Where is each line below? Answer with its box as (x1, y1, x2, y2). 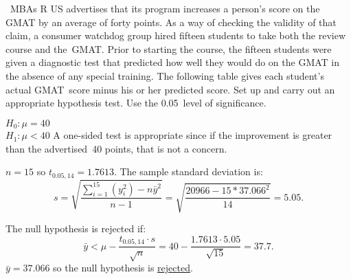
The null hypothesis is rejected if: (5, 221, 146, 236)
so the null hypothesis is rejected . (53, 260, 193, 275)
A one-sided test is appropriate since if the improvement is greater (53, 128, 332, 142)
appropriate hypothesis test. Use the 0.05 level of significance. (5, 96, 267, 110)
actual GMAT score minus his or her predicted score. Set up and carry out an (5, 82, 335, 96)
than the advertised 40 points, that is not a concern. (5, 141, 227, 155)
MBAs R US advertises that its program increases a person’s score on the (10, 1, 320, 15)
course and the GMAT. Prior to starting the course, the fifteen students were (5, 41, 332, 56)
